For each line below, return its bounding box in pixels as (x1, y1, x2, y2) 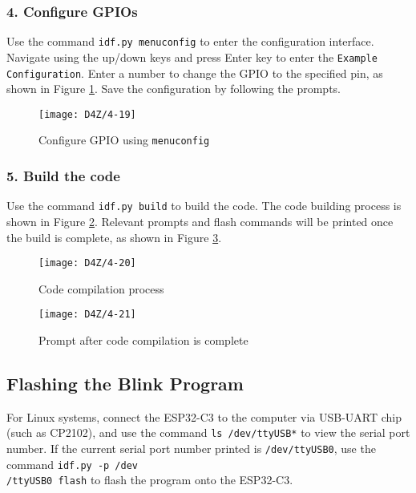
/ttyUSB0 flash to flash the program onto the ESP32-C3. (6, 471, 293, 488)
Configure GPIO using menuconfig (38, 131, 210, 148)
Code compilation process (38, 280, 164, 297)
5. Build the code (6, 166, 120, 186)
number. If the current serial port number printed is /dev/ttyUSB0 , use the (6, 440, 376, 457)
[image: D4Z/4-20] (38, 257, 136, 269)
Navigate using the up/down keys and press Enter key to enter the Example (6, 48, 378, 65)
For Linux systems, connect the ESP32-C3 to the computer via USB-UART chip (6, 408, 402, 425)
